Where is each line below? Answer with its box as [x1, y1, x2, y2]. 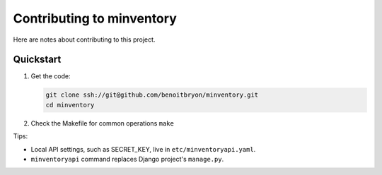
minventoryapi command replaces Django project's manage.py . [30, 155, 224, 163]
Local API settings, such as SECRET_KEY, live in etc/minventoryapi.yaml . [30, 145, 256, 153]
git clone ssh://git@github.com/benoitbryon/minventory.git [45, 91, 259, 99]
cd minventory [45, 101, 95, 109]
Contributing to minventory [13, 11, 177, 26]
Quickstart [13, 54, 62, 66]
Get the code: [30, 72, 71, 80]
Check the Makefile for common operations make [30, 119, 175, 127]
